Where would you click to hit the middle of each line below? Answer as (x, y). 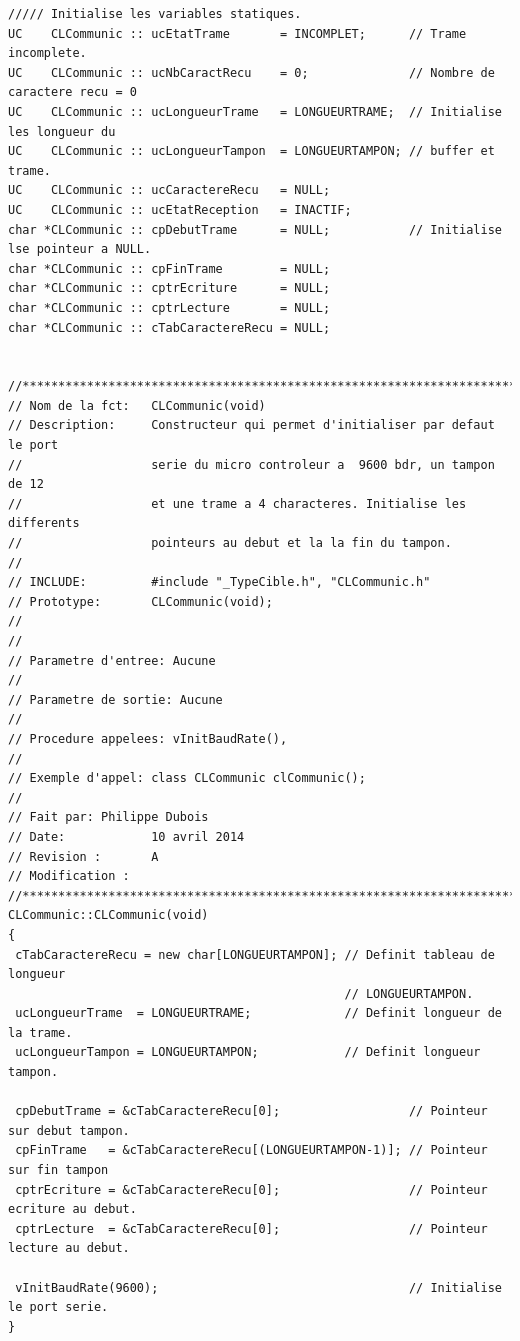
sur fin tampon (58, 1170)
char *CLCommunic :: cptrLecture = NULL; (169, 307)
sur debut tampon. (69, 1130)
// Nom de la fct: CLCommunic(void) (137, 405)
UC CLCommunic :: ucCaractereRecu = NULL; (169, 190)
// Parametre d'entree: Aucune (112, 660)
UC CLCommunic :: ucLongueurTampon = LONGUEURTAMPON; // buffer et (251, 151)
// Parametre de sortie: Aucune (115, 699)
